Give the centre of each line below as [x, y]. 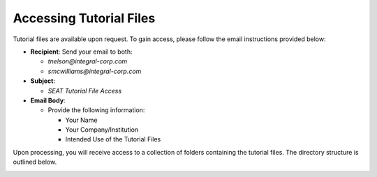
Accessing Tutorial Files [84, 18]
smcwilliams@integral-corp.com [95, 71]
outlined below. [35, 162]
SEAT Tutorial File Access [85, 91]
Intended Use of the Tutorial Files [113, 139]
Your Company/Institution [102, 130]
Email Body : [48, 100]
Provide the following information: [96, 110]
